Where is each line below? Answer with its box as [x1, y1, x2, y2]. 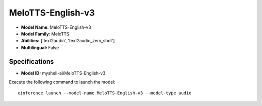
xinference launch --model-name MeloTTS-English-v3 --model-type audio [17, 90, 192, 96]
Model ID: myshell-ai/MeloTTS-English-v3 [21, 70, 106, 76]
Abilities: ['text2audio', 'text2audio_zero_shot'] [21, 38, 115, 44]
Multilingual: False [21, 44, 59, 51]
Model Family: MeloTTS [21, 31, 70, 36]
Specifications [9, 57, 54, 66]
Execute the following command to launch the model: [9, 79, 115, 85]
